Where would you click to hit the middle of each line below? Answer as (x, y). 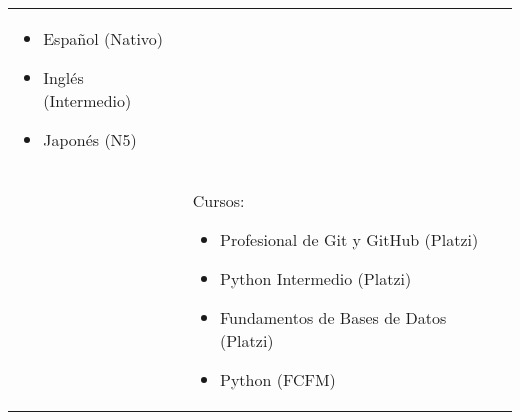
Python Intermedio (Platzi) (315, 278)
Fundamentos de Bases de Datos (333, 317)
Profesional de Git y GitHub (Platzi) (349, 239)
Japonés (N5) (90, 139)
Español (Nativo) (103, 38)
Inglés (63, 77)
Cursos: (218, 200)
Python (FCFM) (277, 379)
